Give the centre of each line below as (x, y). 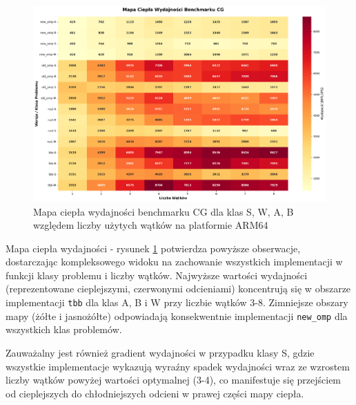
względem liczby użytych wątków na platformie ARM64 (151, 225)
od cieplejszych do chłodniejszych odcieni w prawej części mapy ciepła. (155, 393)
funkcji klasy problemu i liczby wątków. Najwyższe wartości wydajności (157, 275)
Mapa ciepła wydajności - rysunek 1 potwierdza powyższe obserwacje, (153, 248)
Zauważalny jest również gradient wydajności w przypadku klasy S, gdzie (160, 352)
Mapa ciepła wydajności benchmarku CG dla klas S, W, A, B (164, 211)
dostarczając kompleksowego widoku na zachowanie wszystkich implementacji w (174, 262)
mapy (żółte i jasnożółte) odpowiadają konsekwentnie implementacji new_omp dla (177, 315)
